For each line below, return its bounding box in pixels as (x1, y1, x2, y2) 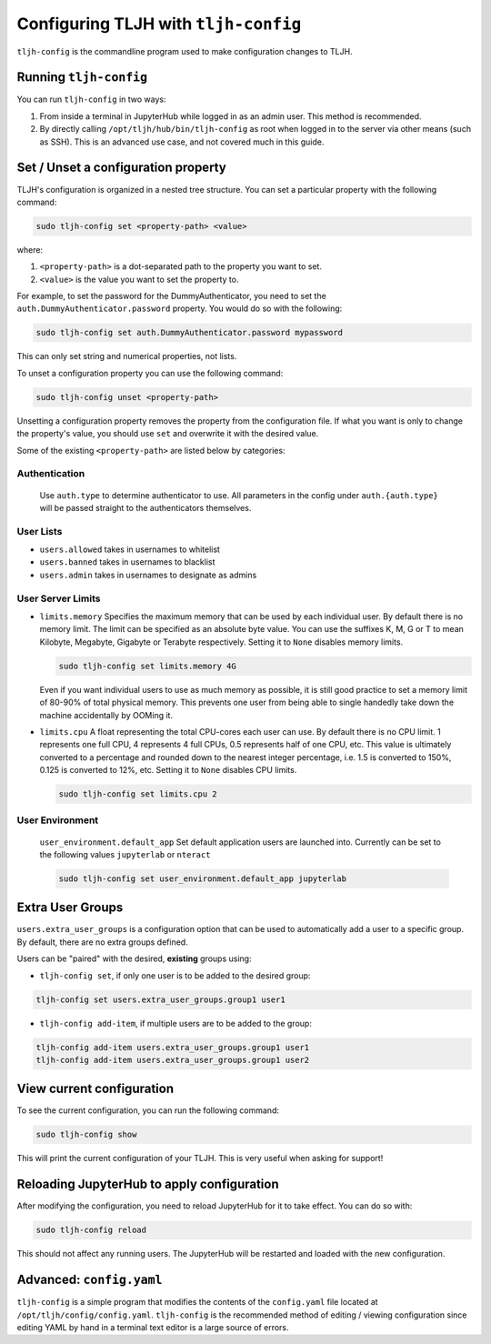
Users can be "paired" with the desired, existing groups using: (16, 953, 252, 964)
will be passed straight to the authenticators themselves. (39, 502, 252, 513)
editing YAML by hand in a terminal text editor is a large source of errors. (16, 1322, 290, 1333)
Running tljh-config (16, 69, 148, 85)
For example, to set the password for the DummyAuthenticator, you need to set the (16, 291, 326, 302)
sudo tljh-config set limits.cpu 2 (58, 789, 217, 799)
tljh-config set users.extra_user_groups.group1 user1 (35, 994, 286, 1005)
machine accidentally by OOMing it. (39, 709, 173, 720)
